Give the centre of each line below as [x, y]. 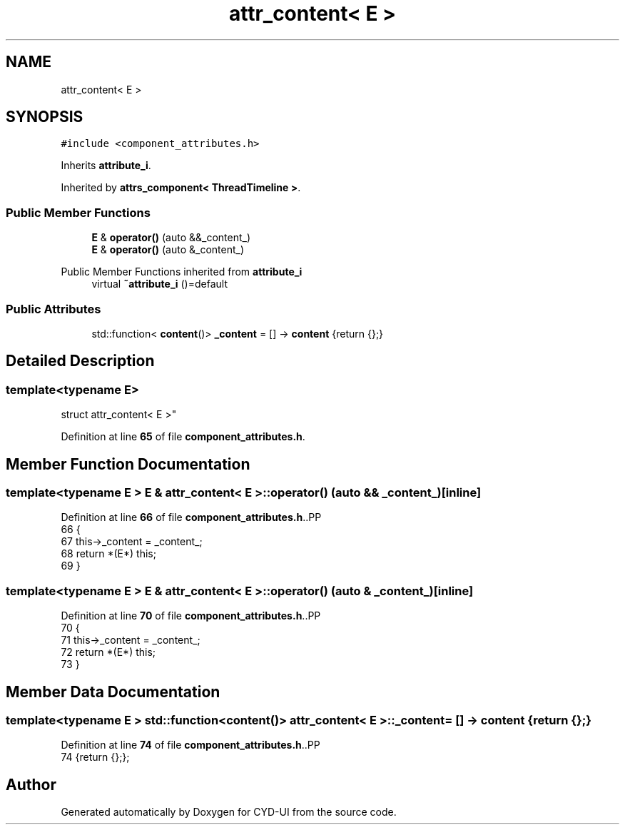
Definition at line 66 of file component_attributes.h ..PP [191, 517]
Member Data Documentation [113, 692]
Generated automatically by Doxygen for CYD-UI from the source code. [229, 812]
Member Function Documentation [128, 464]
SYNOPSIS [45, 117]
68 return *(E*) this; [108, 554]
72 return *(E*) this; [108, 652]
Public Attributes [54, 309]
